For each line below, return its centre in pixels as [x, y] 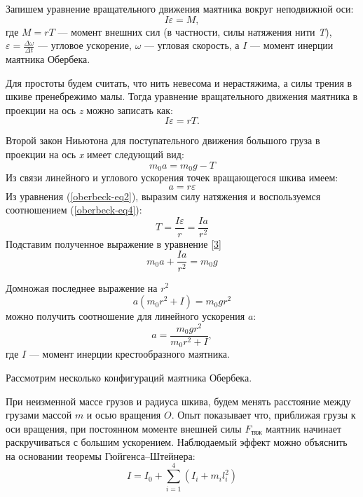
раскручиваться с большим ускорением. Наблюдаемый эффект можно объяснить [177, 442]
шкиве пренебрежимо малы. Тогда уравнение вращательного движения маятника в [182, 96]
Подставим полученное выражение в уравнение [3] [114, 243]
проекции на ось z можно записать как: [89, 110]
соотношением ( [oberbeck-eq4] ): [74, 210]
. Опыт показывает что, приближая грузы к [263, 415]
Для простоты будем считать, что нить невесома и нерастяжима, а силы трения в [179, 82]
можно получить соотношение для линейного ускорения [125, 316]
